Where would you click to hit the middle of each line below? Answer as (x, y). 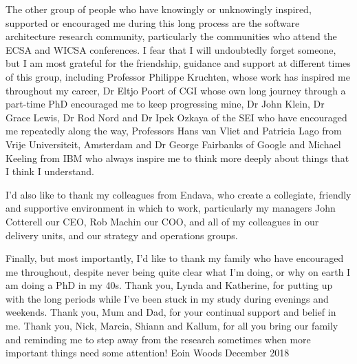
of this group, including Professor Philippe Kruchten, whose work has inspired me (178, 76)
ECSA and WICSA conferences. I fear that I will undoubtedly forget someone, (171, 49)
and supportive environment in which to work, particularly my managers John (171, 208)
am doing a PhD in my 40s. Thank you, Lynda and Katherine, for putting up (169, 285)
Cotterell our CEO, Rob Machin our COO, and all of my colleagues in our (162, 221)
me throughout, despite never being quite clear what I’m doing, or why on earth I (178, 271)
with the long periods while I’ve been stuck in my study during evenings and (167, 298)
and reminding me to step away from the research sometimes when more (158, 339)
